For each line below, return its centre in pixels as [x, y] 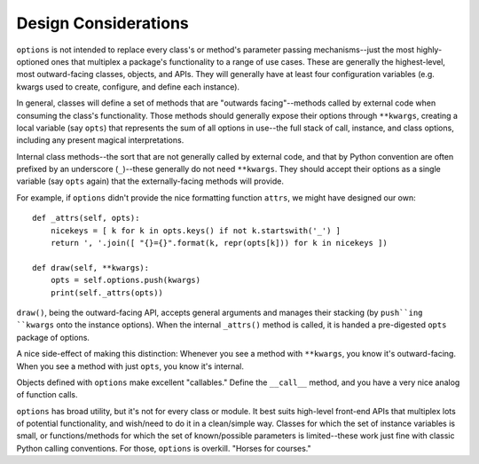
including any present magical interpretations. [100, 140]
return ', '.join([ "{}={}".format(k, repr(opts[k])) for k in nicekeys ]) [219, 243]
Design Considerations [103, 23]
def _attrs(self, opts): [86, 218]
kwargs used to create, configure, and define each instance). [128, 87]
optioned [33, 61]
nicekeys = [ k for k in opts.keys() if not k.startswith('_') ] [196, 230]
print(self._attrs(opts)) [107, 292]
